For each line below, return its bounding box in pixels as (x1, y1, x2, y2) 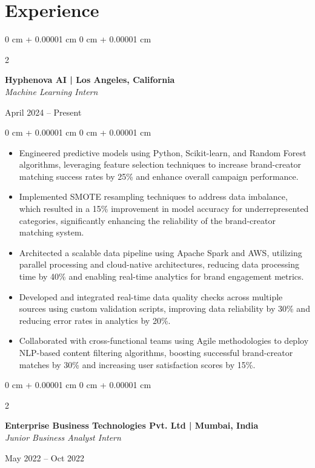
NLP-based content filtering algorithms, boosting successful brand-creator (19, 346, 293, 358)
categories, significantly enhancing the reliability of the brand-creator (19, 214, 276, 226)
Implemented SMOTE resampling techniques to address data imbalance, (19, 190, 288, 203)
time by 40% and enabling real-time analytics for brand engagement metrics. (19, 270, 304, 283)
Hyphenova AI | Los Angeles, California (5, 73, 175, 86)
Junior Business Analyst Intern (5, 430, 121, 443)
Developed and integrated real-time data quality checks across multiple (19, 290, 283, 303)
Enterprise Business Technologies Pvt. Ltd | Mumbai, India (5, 419, 259, 432)
